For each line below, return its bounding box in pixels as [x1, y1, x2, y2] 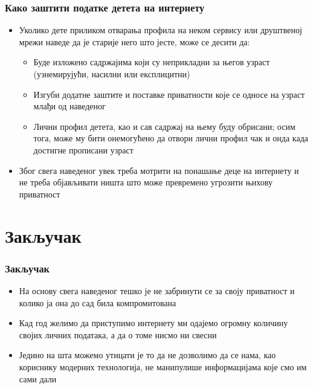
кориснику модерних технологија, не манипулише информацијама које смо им [19, 360, 307, 373]
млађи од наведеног [33, 100, 106, 112]
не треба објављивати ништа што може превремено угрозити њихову [19, 176, 273, 188]
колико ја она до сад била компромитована [19, 296, 176, 309]
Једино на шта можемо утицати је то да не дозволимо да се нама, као [19, 349, 276, 361]
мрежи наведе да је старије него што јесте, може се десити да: [19, 35, 250, 48]
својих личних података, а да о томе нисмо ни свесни [19, 328, 217, 341]
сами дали [19, 372, 57, 385]
